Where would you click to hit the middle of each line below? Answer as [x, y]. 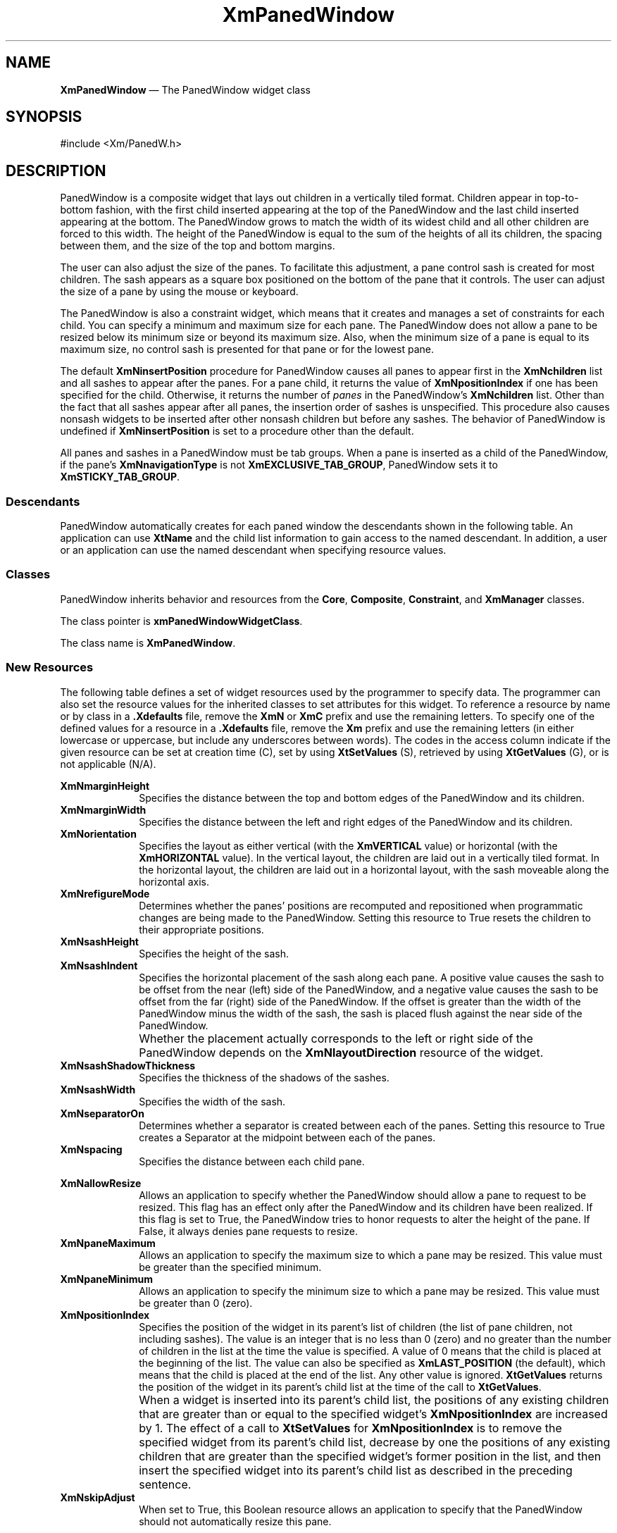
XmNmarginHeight [105, 786]
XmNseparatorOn [102, 1113]
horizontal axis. [174, 881]
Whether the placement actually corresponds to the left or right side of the [336, 1038]
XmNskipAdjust [98, 1497]
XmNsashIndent [99, 965]
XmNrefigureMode [105, 893]
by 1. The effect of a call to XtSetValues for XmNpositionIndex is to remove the [350, 1428]
